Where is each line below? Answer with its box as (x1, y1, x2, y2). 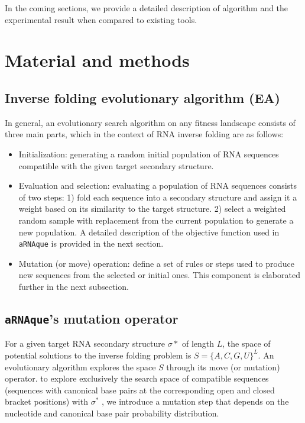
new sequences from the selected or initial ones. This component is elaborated (18, 269, 300, 281)
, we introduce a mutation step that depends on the (102, 395, 289, 408)
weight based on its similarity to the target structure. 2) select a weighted (18, 202, 286, 215)
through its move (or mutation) (166, 360, 280, 373)
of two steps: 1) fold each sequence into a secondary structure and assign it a (18, 190, 297, 203)
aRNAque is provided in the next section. (18, 237, 164, 250)
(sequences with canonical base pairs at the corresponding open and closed (5, 383, 275, 396)
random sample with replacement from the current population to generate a (18, 214, 294, 226)
